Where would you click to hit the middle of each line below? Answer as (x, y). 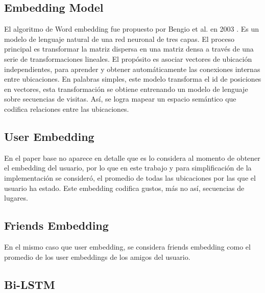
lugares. (16, 198)
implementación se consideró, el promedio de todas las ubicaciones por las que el (130, 177)
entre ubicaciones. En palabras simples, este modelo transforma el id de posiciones (133, 79)
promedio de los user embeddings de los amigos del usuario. (97, 257)
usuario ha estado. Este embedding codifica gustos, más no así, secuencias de (124, 188)
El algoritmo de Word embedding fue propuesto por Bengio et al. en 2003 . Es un (132, 29)
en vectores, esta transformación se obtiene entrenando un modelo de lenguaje (126, 89)
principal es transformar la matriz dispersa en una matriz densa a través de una (129, 49)
